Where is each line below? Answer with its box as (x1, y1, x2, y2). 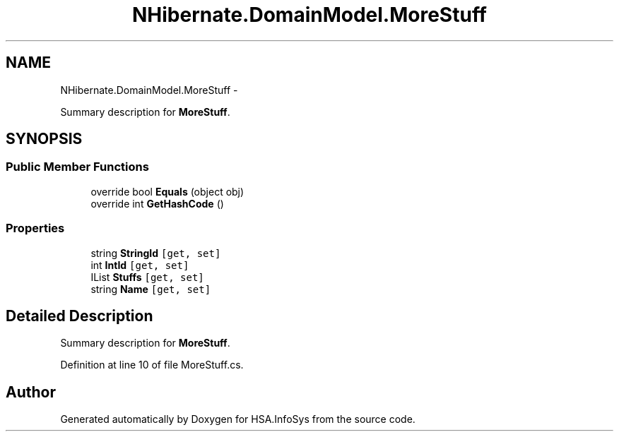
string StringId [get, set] (90, 246, 221, 259)
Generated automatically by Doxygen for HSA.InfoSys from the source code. (60, 413, 415, 426)
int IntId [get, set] (90, 258, 189, 271)
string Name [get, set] (90, 282, 211, 295)
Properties (6, 221, 65, 236)
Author (6, 383, 56, 401)
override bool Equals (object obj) (90, 185, 244, 198)
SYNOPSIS (6, 130, 83, 148)
